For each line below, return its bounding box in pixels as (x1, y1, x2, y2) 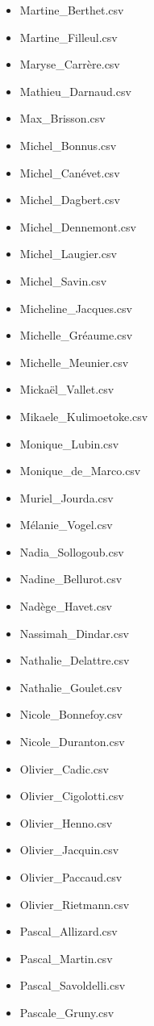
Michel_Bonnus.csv (19, 136, 117, 153)
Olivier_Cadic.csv (19, 760, 109, 777)
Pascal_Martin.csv (19, 949, 113, 966)
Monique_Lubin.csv (19, 435, 119, 452)
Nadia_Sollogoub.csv (19, 543, 124, 560)
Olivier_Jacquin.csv (19, 841, 119, 858)
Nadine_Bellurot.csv (19, 570, 123, 587)
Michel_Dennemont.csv (19, 218, 136, 235)
